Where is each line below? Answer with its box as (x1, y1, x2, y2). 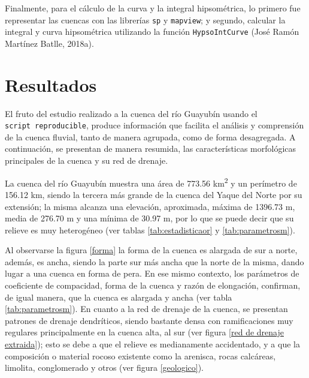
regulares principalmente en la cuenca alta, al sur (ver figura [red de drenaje (5, 326, 284, 338)
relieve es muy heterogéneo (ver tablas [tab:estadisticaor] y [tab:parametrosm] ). (5, 223, 295, 236)
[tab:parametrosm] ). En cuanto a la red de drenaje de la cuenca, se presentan (5, 302, 288, 315)
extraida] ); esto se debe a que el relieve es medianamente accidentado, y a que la (5, 338, 300, 350)
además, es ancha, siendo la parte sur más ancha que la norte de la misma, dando (5, 255, 304, 268)
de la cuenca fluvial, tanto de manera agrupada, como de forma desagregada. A (5, 130, 296, 143)
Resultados (5, 72, 97, 97)
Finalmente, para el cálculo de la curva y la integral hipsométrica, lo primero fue (5, 2, 301, 14)
